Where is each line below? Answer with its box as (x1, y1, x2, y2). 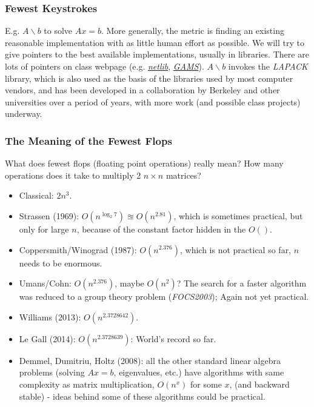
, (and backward (229, 377, 290, 390)
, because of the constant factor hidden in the (76, 222, 246, 235)
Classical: (19, 189, 54, 202)
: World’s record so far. (130, 332, 216, 345)
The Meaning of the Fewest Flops (5, 133, 172, 148)
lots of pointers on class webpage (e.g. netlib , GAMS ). (5, 60, 204, 72)
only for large (19, 222, 69, 235)
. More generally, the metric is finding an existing (101, 24, 284, 37)
